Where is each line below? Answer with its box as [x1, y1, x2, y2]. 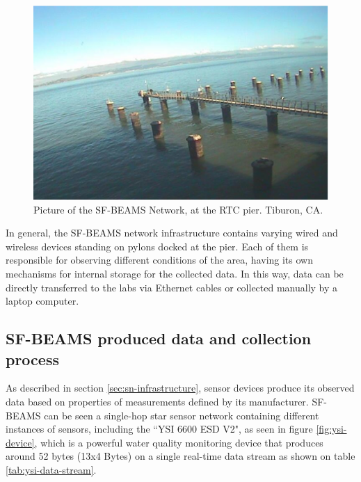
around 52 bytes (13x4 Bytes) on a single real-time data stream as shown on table [6, 449, 355, 463]
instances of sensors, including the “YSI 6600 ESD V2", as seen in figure [6, 421, 313, 436]
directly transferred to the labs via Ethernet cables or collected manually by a [6, 280, 338, 294]
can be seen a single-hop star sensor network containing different [44, 408, 319, 422]
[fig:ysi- [316, 421, 347, 436]
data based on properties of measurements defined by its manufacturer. [6, 394, 309, 409]
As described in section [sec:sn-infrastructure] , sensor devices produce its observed [6, 380, 355, 395]
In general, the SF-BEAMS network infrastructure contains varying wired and [6, 225, 338, 240]
